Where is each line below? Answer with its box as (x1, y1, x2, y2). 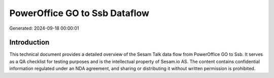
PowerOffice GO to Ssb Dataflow (9, 8, 150, 19)
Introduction (9, 38, 50, 47)
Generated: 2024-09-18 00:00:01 (9, 25, 79, 31)
